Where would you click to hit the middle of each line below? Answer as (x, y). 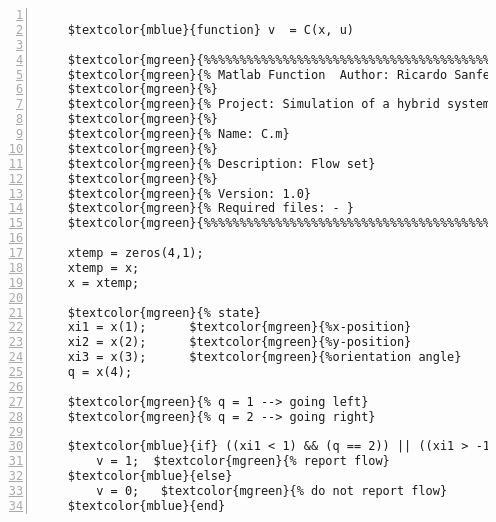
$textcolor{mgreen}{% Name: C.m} (178, 134)
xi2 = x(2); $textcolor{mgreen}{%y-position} (239, 342)
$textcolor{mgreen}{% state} (164, 312)
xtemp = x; (103, 267)
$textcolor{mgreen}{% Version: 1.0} (189, 193)
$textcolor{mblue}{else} (150, 476)
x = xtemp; (103, 282)
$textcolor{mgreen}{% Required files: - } (210, 208)
